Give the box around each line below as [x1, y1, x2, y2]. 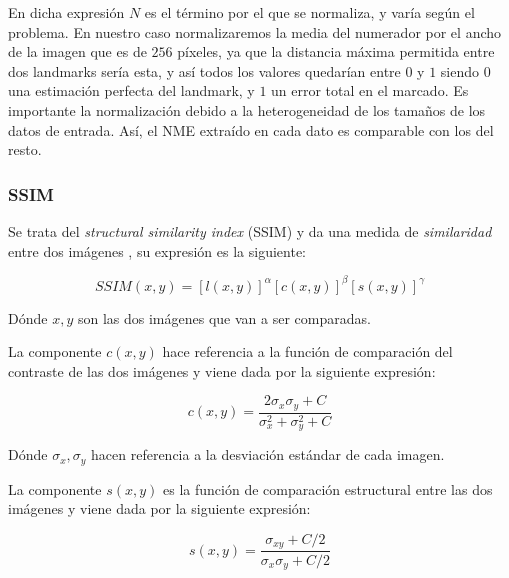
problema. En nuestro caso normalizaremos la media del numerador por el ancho [8, 21, 502, 42]
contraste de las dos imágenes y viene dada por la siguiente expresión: [8, 360, 436, 381]
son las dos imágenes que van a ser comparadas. [77, 307, 371, 328]
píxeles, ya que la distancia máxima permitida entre [177, 41, 495, 62]
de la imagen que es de [8, 41, 147, 62]
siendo [440, 60, 480, 81]
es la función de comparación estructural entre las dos [163, 478, 493, 499]
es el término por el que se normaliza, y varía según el [144, 2, 475, 22]
